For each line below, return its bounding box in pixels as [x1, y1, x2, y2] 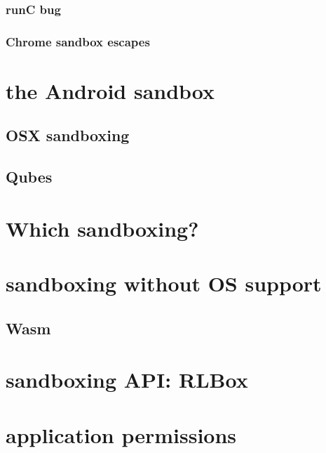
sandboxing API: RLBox [6, 365, 248, 394]
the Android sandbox [6, 76, 215, 105]
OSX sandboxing [6, 124, 130, 146]
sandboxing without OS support [6, 269, 322, 298]
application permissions [6, 420, 237, 449]
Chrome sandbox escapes [6, 32, 150, 50]
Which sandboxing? [6, 214, 199, 242]
